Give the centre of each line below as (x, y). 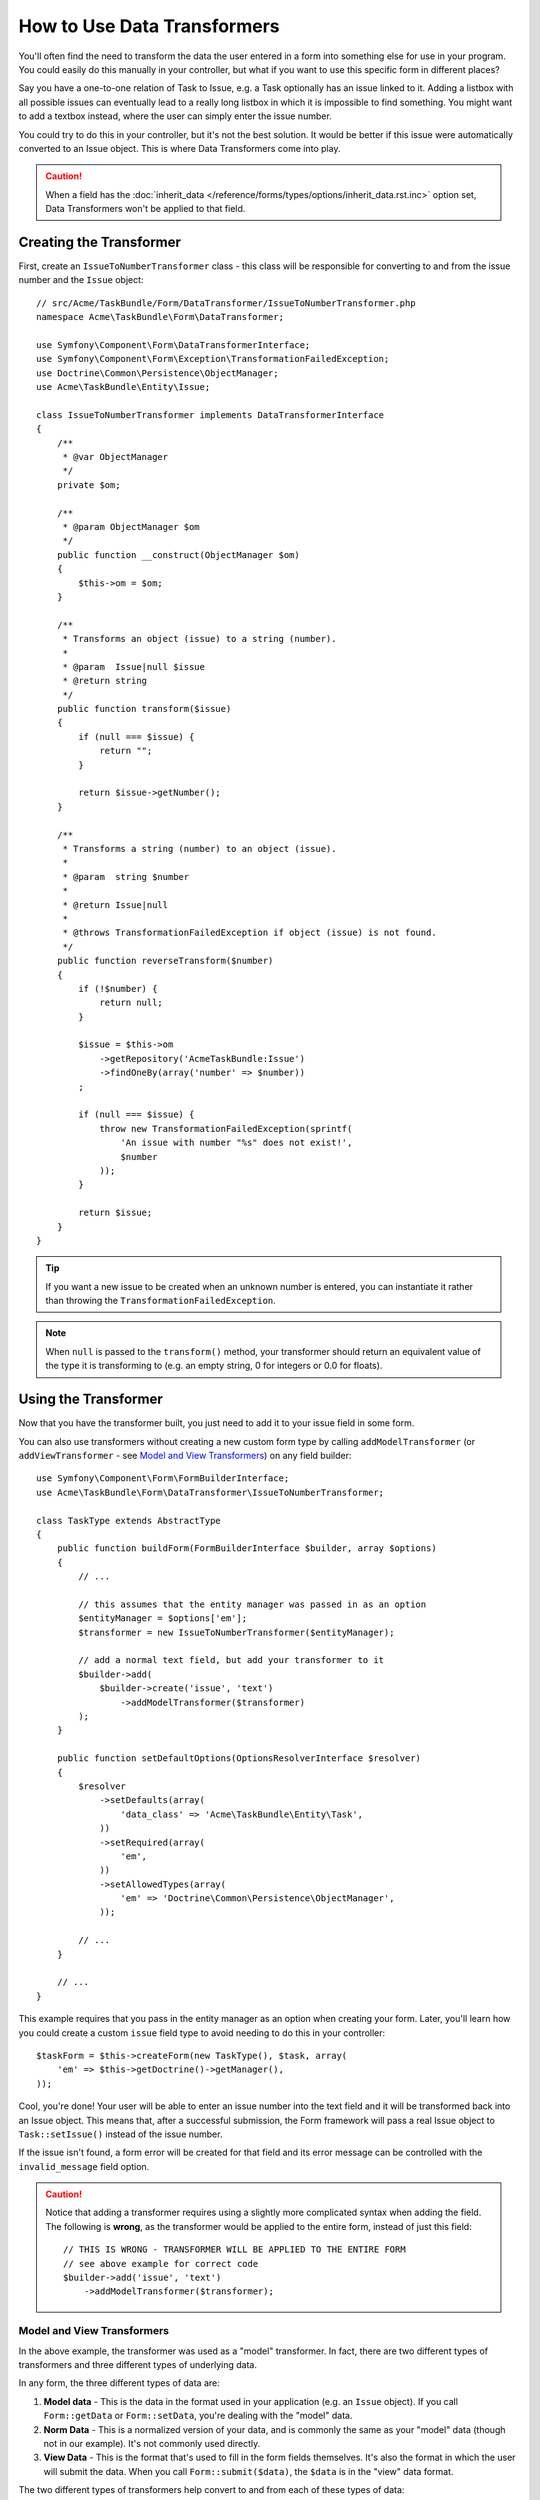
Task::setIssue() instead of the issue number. (120, 2134)
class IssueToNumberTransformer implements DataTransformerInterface (210, 414)
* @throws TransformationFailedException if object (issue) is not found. (249, 933)
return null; (131, 1003)
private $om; (88, 484)
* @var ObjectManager (115, 457)
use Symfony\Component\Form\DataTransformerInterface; (173, 344)
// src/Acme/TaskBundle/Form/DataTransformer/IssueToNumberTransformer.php (226, 303)
